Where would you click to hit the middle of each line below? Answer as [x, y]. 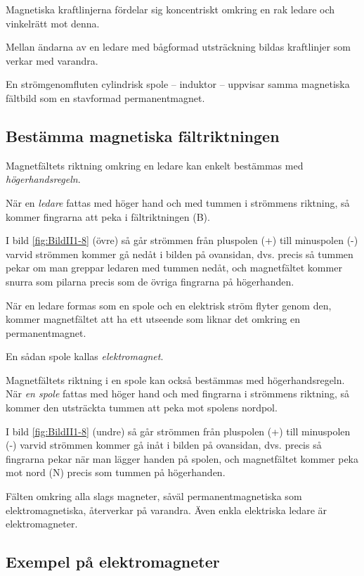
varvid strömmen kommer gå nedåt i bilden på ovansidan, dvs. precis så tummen [180, 254]
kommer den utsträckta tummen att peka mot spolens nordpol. [142, 408]
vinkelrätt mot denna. [53, 23]
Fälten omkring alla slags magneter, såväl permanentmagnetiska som [154, 496]
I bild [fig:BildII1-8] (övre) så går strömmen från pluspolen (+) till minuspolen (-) [182, 240]
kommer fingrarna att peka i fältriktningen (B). [108, 216]
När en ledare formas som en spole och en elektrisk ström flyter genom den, [169, 305]
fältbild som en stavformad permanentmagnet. [105, 97]
